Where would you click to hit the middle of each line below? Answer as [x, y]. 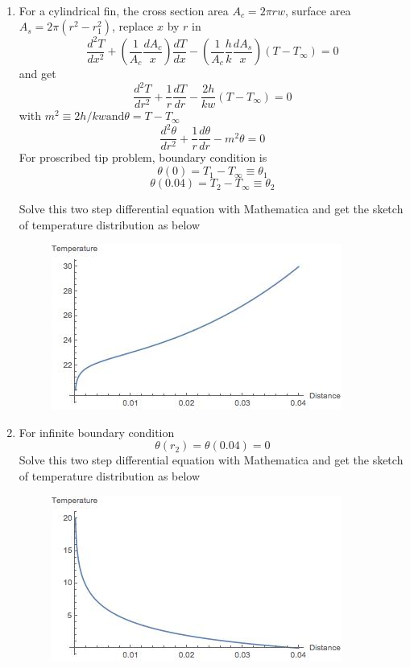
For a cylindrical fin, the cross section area [124, 10]
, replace [133, 26]
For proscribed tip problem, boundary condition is [143, 157]
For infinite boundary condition [97, 432]
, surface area [318, 10]
